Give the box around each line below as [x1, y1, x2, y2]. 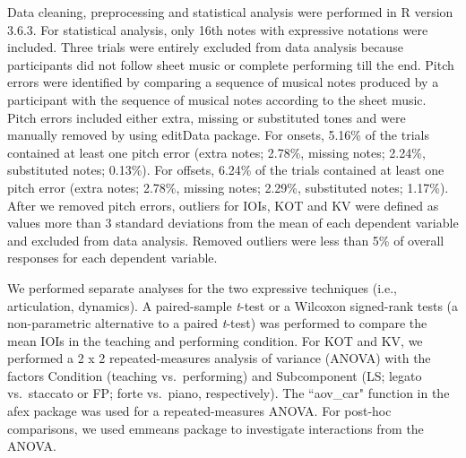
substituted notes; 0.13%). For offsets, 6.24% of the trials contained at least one [7, 160, 444, 179]
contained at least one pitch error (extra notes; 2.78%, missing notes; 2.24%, [7, 143, 426, 161]
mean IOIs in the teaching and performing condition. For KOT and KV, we [7, 331, 423, 350]
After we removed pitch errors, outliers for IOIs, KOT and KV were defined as [7, 195, 439, 214]
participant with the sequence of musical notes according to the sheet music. [7, 90, 427, 108]
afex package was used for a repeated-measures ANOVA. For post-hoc [7, 402, 392, 420]
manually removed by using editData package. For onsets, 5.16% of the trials [7, 125, 429, 144]
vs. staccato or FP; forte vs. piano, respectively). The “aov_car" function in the [7, 384, 450, 402]
